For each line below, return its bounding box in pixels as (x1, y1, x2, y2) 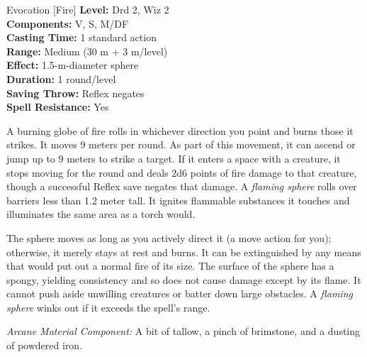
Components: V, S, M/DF (6, 16, 129, 31)
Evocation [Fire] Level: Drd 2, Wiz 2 (6, 2, 169, 16)
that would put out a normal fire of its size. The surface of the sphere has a (6, 258, 334, 273)
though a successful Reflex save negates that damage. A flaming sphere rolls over (6, 179, 357, 194)
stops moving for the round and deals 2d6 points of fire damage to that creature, (6, 165, 357, 180)
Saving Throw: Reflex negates (6, 85, 145, 100)
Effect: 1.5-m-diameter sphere (6, 57, 139, 72)
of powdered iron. (6, 338, 83, 353)
